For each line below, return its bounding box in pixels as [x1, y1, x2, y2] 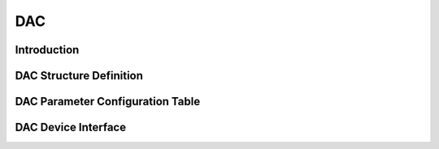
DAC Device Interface [15, 121, 126, 134]
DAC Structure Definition [15, 69, 144, 83]
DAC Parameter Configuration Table [15, 95, 201, 109]
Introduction [15, 43, 80, 57]
